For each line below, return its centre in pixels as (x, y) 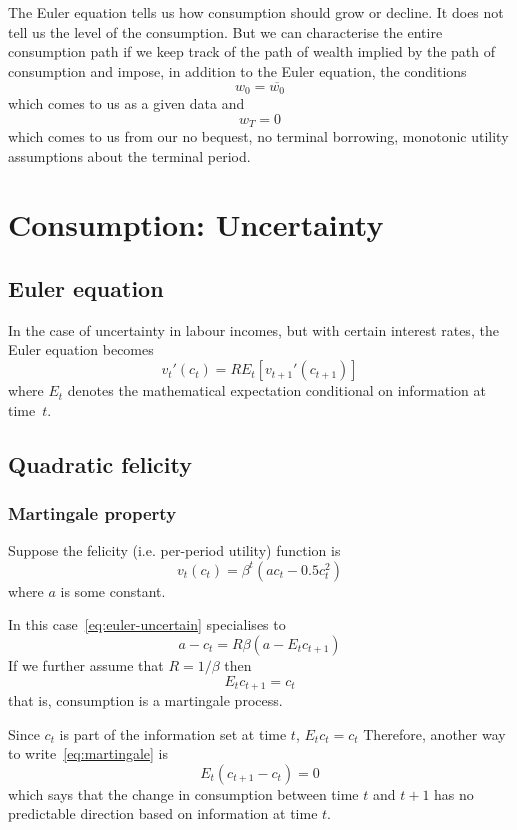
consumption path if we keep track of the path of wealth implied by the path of (252, 51)
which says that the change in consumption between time (183, 793)
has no (454, 793)
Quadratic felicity (100, 463)
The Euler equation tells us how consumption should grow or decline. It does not (256, 12)
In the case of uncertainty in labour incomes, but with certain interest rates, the (253, 329)
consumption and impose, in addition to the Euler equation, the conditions (237, 70)
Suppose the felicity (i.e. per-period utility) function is (174, 550)
